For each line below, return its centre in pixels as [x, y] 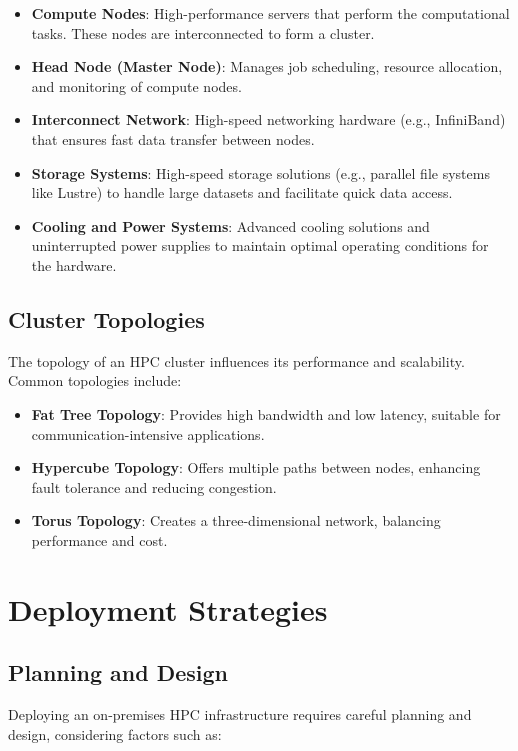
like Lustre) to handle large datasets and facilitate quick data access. [242, 192]
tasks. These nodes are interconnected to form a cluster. [203, 32]
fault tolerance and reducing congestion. [154, 486]
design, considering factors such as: [115, 733]
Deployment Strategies [168, 608]
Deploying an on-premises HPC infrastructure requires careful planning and [240, 714]
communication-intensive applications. [148, 433]
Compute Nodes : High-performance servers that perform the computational [270, 13]
